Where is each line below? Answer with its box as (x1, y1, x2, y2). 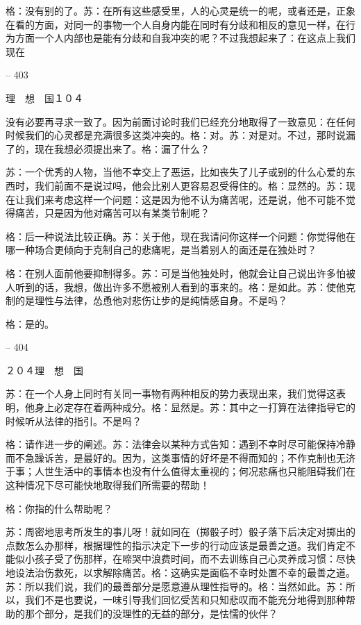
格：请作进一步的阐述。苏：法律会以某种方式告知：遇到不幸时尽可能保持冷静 (6, 437, 355, 451)
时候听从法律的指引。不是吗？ (6, 413, 142, 428)
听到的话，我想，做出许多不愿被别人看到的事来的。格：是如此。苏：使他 (15, 279, 346, 294)
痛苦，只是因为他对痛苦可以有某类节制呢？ (15, 206, 210, 220)
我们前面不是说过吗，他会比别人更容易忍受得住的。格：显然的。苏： (34, 178, 346, 192)
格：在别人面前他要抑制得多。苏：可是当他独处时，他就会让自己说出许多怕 (6, 265, 346, 280)
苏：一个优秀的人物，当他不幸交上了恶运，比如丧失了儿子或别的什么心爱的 (6, 165, 346, 179)
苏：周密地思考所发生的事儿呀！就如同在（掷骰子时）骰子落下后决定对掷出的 (6, 524, 355, 539)
